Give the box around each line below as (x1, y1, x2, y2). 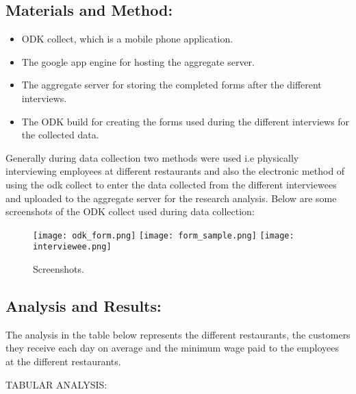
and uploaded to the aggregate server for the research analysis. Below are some (5, 190, 337, 205)
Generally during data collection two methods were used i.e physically (5, 150, 299, 164)
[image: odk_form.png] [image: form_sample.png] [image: (33, 230, 294, 241)
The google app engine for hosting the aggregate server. (21, 54, 255, 69)
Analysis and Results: (5, 295, 162, 317)
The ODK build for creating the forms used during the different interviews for (21, 114, 350, 128)
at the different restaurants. (5, 354, 121, 369)
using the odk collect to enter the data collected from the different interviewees (5, 177, 337, 191)
